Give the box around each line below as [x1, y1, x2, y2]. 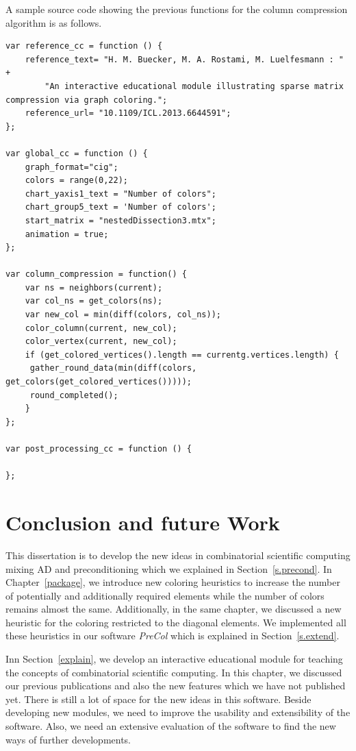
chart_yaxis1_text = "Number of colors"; [25, 188, 216, 199]
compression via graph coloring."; [5, 95, 168, 105]
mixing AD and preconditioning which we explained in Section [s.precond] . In [5, 561, 332, 576]
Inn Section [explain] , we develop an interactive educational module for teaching [5, 652, 343, 666]
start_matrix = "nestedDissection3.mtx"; [25, 215, 216, 225]
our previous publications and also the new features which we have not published [5, 678, 346, 693]
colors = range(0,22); [25, 175, 128, 186]
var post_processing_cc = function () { [5, 444, 192, 454]
